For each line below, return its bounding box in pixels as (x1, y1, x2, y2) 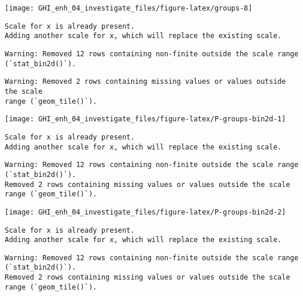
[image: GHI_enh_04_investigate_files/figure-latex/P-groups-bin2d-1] (5, 115, 286, 124)
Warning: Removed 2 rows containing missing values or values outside (5, 77, 286, 86)
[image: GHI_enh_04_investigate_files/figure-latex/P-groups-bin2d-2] (5, 207, 286, 216)
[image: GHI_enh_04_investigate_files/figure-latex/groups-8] (5, 4, 253, 12)
